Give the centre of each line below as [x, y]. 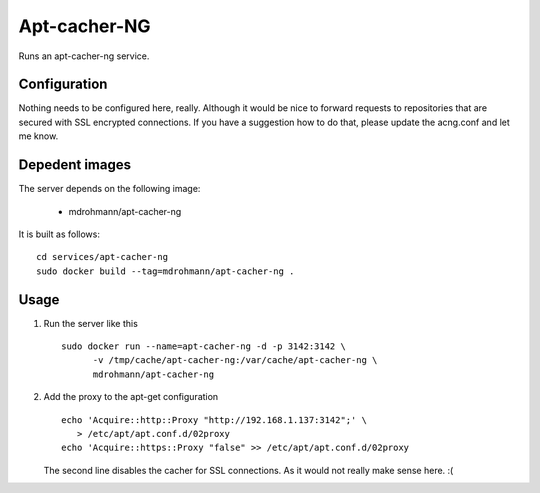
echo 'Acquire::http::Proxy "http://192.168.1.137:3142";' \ [214, 419]
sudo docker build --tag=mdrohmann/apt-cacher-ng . [165, 271]
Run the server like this [91, 323]
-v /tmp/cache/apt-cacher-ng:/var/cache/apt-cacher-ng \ [235, 360]
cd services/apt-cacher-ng [102, 257]
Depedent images [75, 165]
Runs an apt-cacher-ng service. [84, 56]
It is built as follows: [59, 234]
